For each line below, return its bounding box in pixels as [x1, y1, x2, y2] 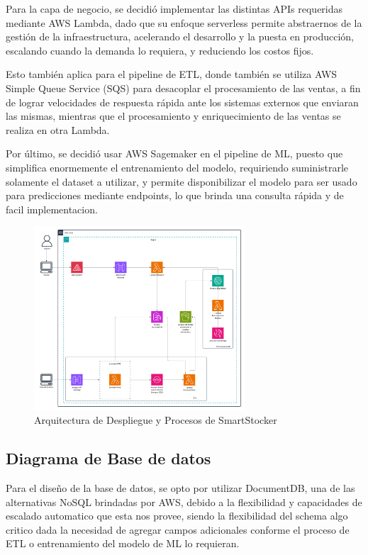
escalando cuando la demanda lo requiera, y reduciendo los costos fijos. [6, 43, 314, 57]
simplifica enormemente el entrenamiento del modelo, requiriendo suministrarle [6, 159, 349, 174]
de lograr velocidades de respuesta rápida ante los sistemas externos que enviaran [6, 94, 359, 109]
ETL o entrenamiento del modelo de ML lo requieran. [6, 536, 240, 551]
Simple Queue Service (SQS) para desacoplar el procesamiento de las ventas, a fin [6, 80, 361, 95]
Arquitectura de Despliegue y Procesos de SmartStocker [34, 413, 277, 427]
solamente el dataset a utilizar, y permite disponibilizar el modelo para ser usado [6, 174, 357, 189]
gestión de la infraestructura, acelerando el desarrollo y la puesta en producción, [6, 29, 354, 44]
